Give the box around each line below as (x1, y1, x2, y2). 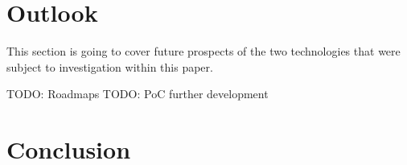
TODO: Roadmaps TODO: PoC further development (6, 85, 269, 102)
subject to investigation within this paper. (6, 58, 213, 75)
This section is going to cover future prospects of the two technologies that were (6, 43, 401, 60)
